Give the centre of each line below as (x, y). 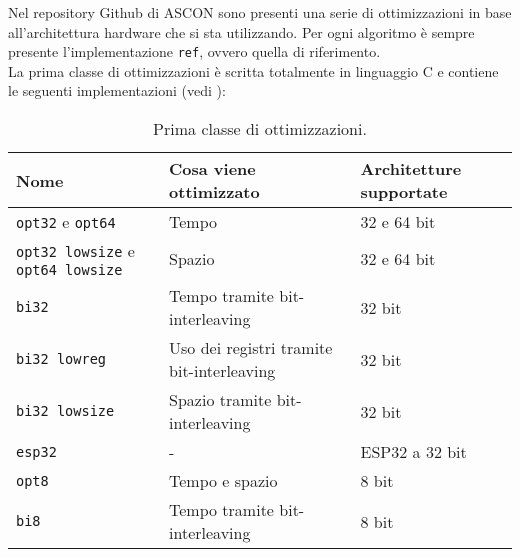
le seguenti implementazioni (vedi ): (117, 90)
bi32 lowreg (61, 359)
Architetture (411, 169)
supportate (404, 192)
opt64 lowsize (69, 270)
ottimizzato (214, 192)
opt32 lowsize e (75, 251)
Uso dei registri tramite (251, 348)
